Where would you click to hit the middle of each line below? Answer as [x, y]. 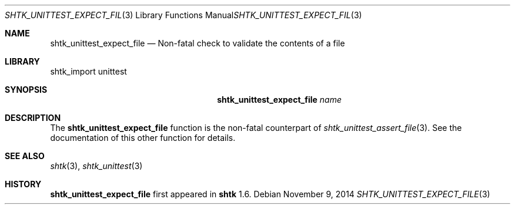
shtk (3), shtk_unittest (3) [96, 166]
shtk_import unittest [88, 71]
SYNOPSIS [26, 90]
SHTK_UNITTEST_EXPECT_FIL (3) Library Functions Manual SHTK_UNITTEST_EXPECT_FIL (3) [183, 15]
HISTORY [23, 184]
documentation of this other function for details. [143, 138]
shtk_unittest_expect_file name [279, 100]
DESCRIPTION [33, 118]
